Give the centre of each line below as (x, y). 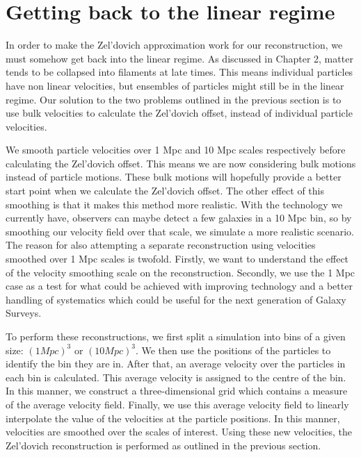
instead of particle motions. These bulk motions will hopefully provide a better (174, 177)
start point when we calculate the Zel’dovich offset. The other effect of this (165, 191)
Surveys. (24, 313)
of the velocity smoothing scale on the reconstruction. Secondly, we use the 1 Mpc (180, 272)
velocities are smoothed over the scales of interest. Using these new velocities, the (179, 432)
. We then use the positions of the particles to (233, 350)
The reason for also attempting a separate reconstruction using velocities (161, 245)
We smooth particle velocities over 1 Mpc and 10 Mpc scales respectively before (176, 150)
